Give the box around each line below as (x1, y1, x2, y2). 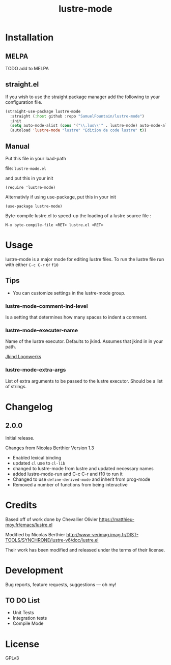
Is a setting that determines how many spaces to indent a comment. (5, 314, 148, 321)
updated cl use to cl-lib (12, 460, 65, 466)
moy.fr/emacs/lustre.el (5, 522, 52, 528)
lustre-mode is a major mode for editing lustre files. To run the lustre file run (5, 256, 164, 262)
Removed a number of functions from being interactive (12, 481, 128, 487)
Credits (5, 499, 37, 511)
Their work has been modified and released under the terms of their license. (5, 546, 165, 553)
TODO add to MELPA (5, 66, 49, 71)
